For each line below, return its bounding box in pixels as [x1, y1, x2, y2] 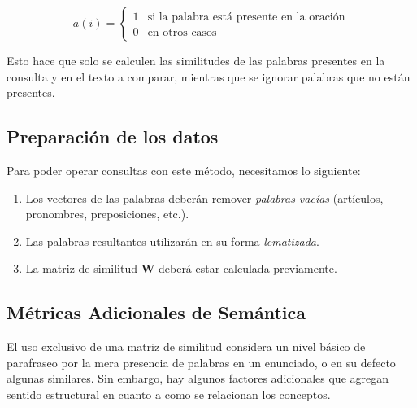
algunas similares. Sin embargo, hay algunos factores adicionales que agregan [7, 370, 389, 387]
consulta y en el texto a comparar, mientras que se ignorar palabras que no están [7, 68, 410, 85]
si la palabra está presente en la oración [147, 11, 345, 23]
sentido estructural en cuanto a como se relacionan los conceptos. [7, 385, 331, 402]
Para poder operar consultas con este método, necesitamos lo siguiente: [7, 161, 361, 178]
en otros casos [147, 27, 217, 39]
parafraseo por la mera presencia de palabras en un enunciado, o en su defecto [7, 353, 396, 371]
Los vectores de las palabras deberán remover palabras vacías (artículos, [25, 189, 384, 206]
